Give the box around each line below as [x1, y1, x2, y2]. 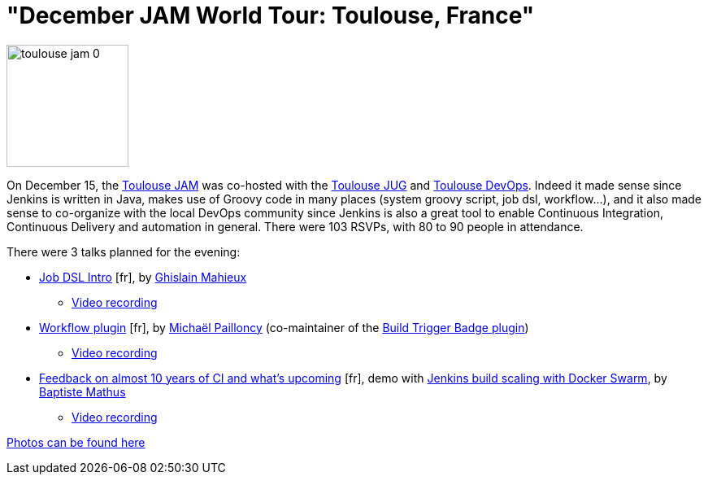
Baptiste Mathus [39, 384, 126, 399]
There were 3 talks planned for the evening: [7, 244, 241, 259]
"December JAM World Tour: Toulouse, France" [7, 2, 535, 29]
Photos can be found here [7, 435, 146, 449]
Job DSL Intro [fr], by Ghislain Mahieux [39, 269, 247, 284]
